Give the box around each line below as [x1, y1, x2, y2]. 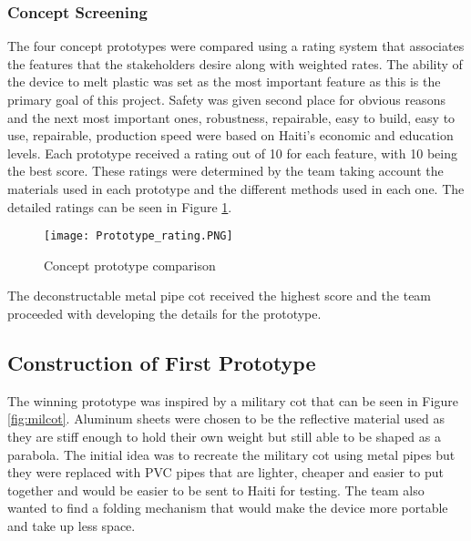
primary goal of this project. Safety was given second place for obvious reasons [7, 90, 445, 108]
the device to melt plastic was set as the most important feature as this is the [7, 72, 441, 91]
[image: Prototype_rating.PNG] [44, 230, 233, 243]
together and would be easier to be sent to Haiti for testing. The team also [7, 480, 425, 499]
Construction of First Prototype [7, 348, 316, 376]
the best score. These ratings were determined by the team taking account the [7, 161, 444, 180]
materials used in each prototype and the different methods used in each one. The [7, 179, 465, 198]
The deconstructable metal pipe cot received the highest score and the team [7, 286, 432, 305]
